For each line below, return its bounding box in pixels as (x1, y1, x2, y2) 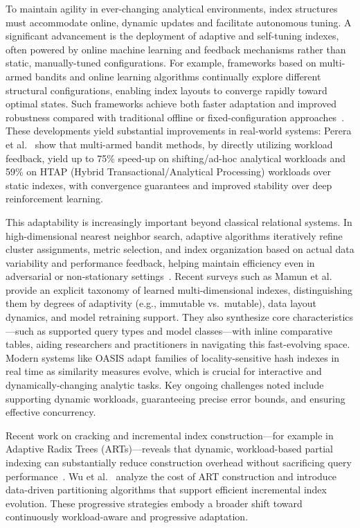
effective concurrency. (6, 405, 96, 419)
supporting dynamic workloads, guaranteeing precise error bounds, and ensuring (6, 391, 345, 405)
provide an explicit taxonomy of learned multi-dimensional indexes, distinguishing (6, 282, 352, 297)
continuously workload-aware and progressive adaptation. (6, 509, 249, 524)
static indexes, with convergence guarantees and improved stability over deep (6, 177, 332, 192)
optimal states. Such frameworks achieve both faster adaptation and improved (6, 96, 337, 111)
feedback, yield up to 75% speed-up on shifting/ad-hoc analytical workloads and (6, 150, 346, 165)
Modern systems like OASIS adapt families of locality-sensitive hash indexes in (6, 350, 340, 364)
